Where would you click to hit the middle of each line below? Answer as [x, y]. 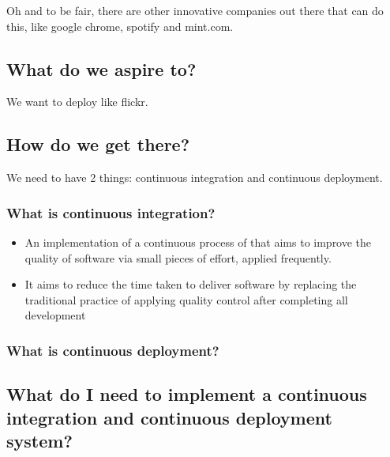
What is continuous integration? [111, 212]
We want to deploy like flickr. [77, 102]
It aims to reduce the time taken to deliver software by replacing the [191, 284]
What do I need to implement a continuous [187, 394]
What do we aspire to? [101, 68]
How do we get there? [98, 144]
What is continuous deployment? [113, 350]
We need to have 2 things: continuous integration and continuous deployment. [195, 178]
